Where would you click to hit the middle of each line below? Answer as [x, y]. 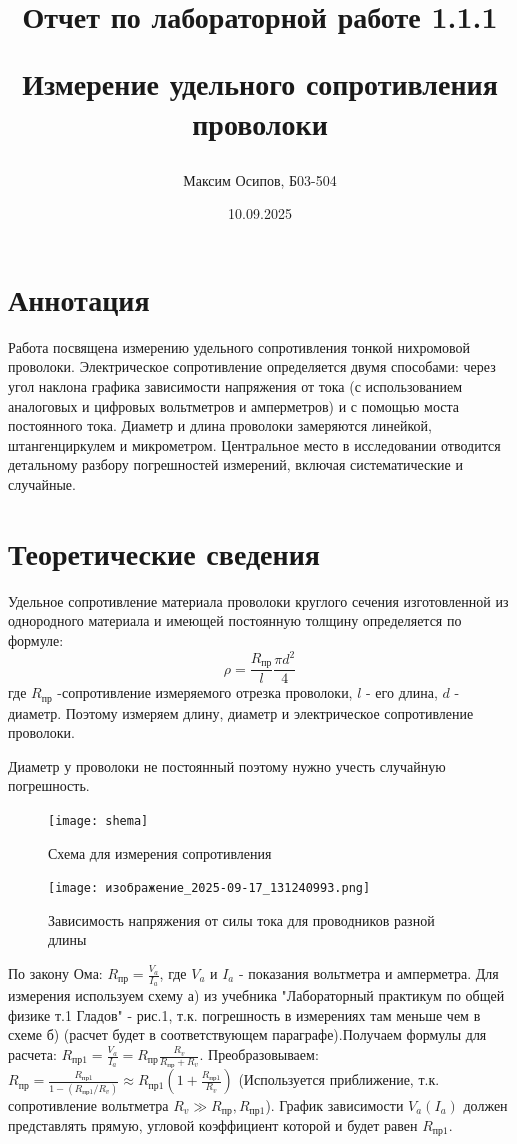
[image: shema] [98, 820]
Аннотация [79, 298]
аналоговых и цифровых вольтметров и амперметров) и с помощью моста [234, 405]
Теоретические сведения [164, 552]
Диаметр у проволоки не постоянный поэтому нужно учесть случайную [227, 765]
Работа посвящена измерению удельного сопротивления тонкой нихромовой [239, 346]
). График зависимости [334, 1104]
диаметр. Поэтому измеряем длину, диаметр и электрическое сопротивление [241, 712]
